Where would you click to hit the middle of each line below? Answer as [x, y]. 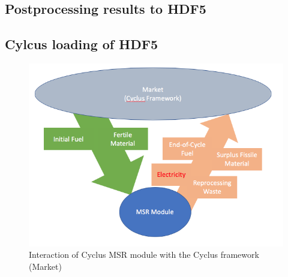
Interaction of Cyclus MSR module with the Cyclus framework [144, 255]
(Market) [45, 266]
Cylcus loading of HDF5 [81, 44]
